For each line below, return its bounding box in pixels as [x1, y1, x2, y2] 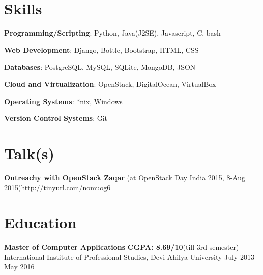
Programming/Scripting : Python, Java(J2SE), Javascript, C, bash [4, 27, 221, 38]
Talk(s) [4, 142, 55, 163]
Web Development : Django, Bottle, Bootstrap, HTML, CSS [4, 44, 199, 55]
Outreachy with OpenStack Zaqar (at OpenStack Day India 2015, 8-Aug [4, 172, 245, 182]
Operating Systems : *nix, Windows [4, 96, 123, 106]
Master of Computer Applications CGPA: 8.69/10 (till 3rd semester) [4, 241, 239, 252]
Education [4, 212, 77, 233]
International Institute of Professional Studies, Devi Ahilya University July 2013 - [4, 251, 259, 262]
